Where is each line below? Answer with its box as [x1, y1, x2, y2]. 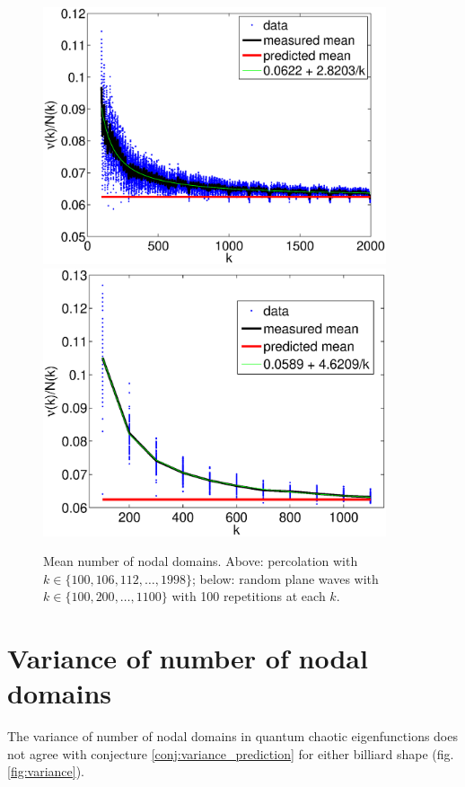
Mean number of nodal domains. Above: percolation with [43, 552, 358, 570]
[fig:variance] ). [7, 762, 85, 781]
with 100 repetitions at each [171, 587, 326, 606]
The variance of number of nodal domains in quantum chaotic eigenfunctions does [7, 727, 458, 746]
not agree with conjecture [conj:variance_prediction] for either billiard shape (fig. [7, 744, 454, 763]
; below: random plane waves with [192, 569, 379, 588]
